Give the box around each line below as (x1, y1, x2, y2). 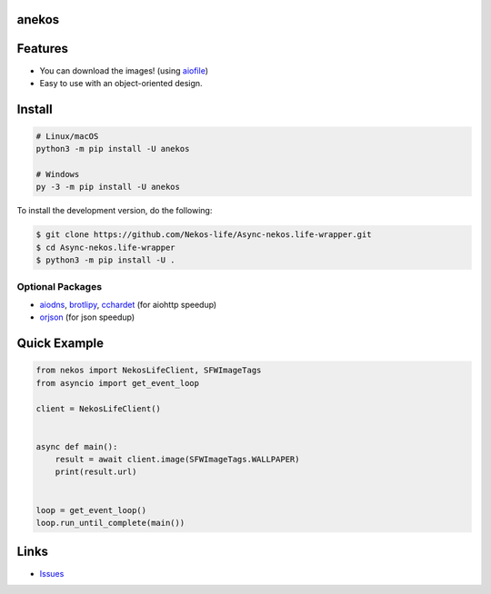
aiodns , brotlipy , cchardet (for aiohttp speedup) (39, 299, 217, 310)
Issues (39, 568, 65, 579)
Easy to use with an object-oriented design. (39, 77, 204, 88)
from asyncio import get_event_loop (35, 378, 200, 388)
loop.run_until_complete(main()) (35, 518, 185, 529)
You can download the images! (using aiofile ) (39, 64, 209, 76)
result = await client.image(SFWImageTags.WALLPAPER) (55, 454, 300, 465)
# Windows (35, 169, 80, 180)
